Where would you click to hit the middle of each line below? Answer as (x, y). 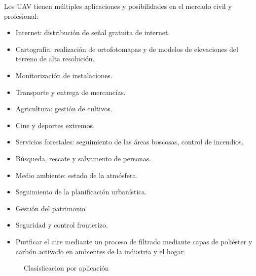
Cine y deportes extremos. (55, 125)
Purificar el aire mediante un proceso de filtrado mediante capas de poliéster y (134, 241)
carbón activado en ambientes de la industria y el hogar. (101, 251)
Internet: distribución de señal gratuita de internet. (93, 32)
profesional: (21, 16)
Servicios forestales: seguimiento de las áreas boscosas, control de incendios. (129, 142)
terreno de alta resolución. (55, 59)
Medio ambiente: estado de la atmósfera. (77, 175)
